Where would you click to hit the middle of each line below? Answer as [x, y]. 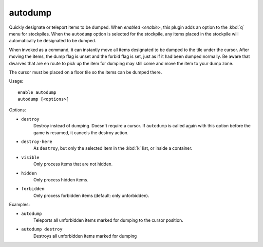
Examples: [19, 205]
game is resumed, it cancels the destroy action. [81, 132]
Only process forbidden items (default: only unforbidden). [91, 195]
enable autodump [37, 92]
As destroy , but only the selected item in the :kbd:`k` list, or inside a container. [113, 148]
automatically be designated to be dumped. [53, 41]
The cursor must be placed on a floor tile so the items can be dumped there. [85, 72]
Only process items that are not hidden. [73, 164]
